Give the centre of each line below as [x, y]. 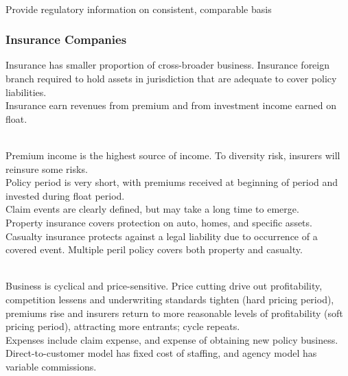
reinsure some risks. [47, 168]
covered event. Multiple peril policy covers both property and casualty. [154, 249]
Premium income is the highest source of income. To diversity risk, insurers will [173, 155]
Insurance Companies [66, 39]
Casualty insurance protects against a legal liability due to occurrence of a [162, 236]
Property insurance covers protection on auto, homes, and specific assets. [159, 222]
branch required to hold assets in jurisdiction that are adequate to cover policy [171, 78]
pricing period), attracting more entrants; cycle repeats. [123, 326]
